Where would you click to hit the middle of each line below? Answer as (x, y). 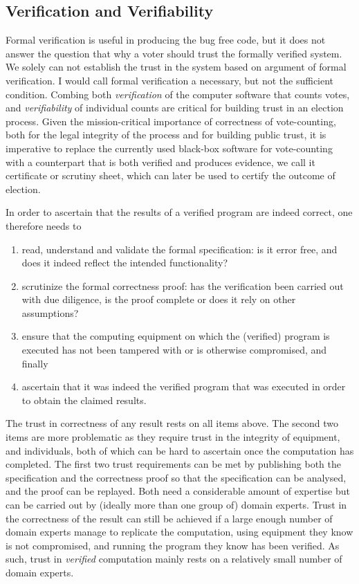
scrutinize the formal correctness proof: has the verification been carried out (183, 285)
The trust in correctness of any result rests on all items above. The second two (172, 423)
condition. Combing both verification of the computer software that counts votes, (178, 94)
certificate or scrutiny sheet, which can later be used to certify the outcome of (171, 175)
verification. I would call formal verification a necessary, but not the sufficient (170, 80)
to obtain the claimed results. (84, 400)
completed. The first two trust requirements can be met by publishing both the (174, 464)
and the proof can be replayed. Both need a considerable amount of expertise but (178, 491)
